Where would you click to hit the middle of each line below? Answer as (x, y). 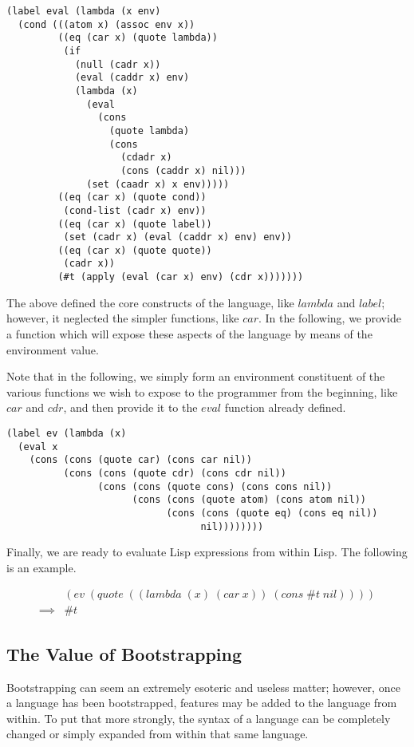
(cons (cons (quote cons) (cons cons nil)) (215, 486)
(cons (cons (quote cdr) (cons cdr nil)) (175, 473)
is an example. (41, 567)
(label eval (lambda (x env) (84, 11)
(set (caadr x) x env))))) (158, 184)
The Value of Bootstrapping (124, 653)
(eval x (38, 447)
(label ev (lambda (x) (67, 433)
